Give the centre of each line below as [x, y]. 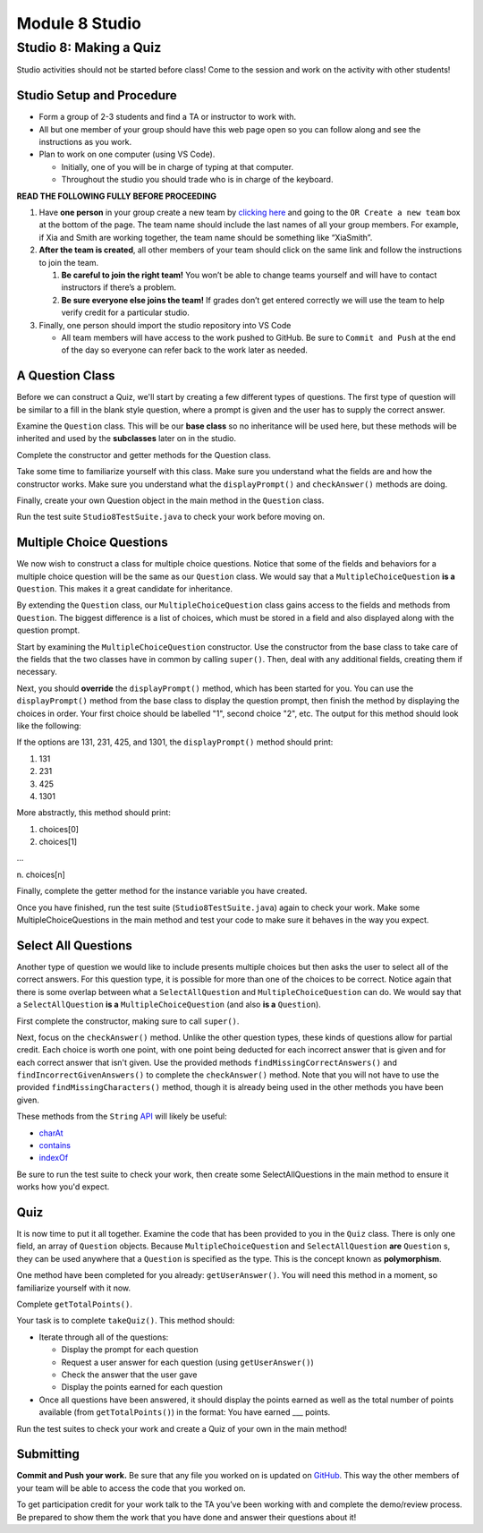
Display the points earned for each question [142, 1387]
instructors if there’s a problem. [119, 287]
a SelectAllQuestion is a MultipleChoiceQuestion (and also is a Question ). [169, 1005]
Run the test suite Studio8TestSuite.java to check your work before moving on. [171, 517]
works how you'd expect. [63, 1187]
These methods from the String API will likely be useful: [122, 1116]
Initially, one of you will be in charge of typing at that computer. [178, 166]
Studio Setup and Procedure [97, 95]
